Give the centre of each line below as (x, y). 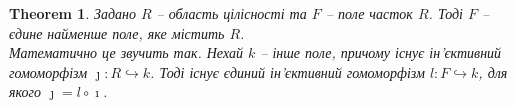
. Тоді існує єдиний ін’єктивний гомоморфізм (287, 71)
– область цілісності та (231, 13)
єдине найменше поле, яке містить (117, 32)
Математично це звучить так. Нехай (126, 52)
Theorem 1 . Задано (72, 13)
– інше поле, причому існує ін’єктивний (381, 52)
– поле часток (369, 13)
